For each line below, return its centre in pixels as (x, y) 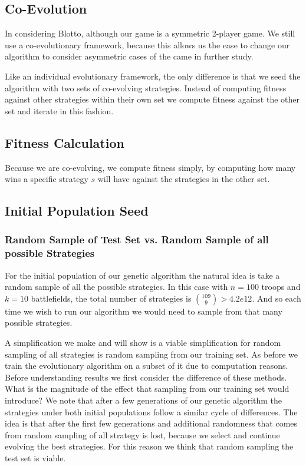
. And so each (277, 298)
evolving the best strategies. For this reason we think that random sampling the (149, 446)
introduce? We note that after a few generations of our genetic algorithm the (144, 400)
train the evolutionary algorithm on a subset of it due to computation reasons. (147, 366)
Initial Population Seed (77, 211)
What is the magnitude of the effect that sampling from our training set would (147, 389)
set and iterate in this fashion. (59, 110)
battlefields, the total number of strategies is (111, 298)
